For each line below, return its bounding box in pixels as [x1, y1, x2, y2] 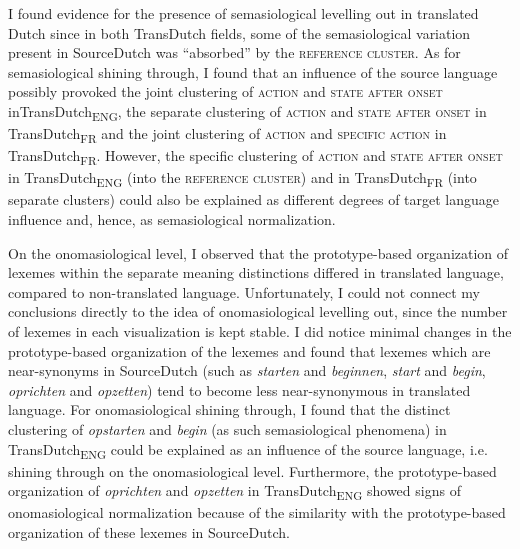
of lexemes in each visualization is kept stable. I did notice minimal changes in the [8, 321, 512, 342]
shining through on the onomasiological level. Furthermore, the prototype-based [8, 460, 497, 481]
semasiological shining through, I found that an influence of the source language [8, 61, 498, 82]
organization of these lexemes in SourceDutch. [8, 522, 290, 543]
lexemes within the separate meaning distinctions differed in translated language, [8, 262, 504, 283]
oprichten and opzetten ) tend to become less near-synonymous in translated [8, 379, 471, 400]
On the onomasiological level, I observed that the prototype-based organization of [8, 242, 509, 263]
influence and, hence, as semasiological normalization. [8, 209, 336, 230]
